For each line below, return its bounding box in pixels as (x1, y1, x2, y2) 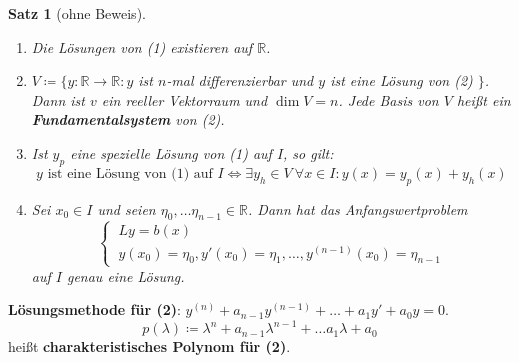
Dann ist (31, 89, 85, 110)
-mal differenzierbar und (166, 70, 314, 91)
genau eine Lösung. (66, 265, 185, 286)
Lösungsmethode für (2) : (8, 299, 181, 320)
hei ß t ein (456, 89, 511, 110)
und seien (97, 198, 156, 219)
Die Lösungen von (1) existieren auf (31, 36, 253, 57)
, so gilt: (283, 142, 334, 163)
